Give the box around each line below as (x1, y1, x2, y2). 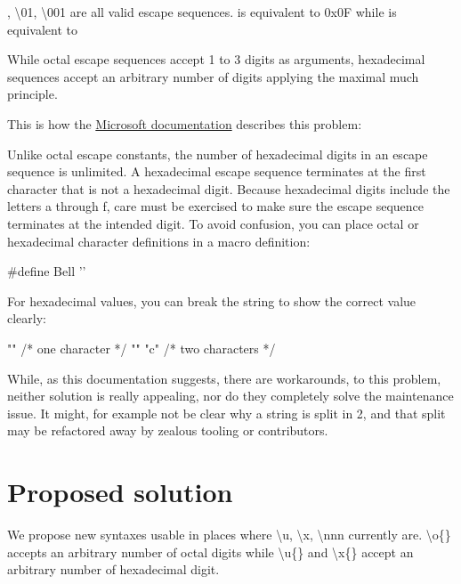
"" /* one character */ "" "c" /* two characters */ (7, 338, 276, 357)
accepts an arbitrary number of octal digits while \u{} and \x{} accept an (7, 542, 414, 561)
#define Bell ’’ (7, 262, 86, 280)
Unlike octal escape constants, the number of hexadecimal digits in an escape (7, 144, 428, 163)
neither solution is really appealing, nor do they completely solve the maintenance (7, 386, 454, 405)
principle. (7, 85, 58, 103)
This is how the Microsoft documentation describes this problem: (7, 114, 362, 133)
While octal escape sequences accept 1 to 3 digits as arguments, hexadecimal (7, 50, 425, 69)
